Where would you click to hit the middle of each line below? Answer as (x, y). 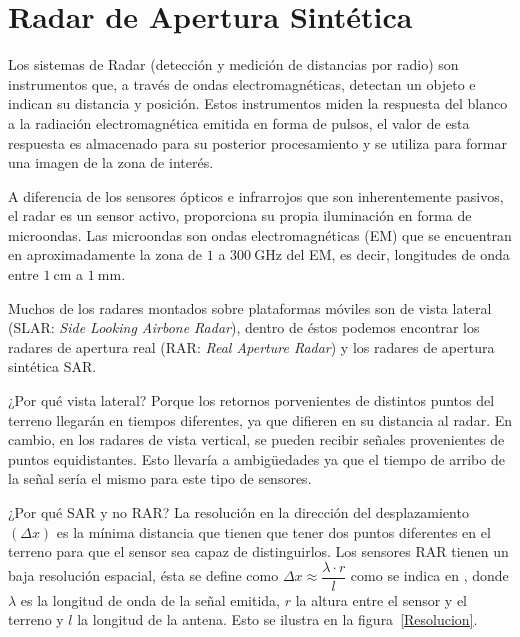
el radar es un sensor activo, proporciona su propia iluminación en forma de (240, 215)
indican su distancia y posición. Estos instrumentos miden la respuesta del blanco (258, 103)
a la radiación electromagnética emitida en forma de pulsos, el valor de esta (239, 122)
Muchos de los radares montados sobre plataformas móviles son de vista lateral (250, 307)
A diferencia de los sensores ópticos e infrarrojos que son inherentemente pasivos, (256, 195)
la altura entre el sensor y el (381, 599)
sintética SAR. (52, 366)
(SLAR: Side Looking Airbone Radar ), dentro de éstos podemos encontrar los (244, 327)
